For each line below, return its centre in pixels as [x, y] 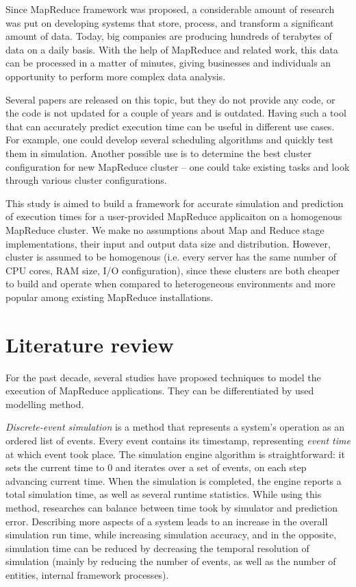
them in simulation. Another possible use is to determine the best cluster [159, 153]
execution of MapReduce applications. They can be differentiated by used [160, 391]
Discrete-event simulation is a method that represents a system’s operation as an [175, 427]
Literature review [90, 344]
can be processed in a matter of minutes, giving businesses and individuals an [168, 63]
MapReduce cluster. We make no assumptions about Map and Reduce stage [165, 229]
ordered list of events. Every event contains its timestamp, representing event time [178, 440]
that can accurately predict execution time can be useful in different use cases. [170, 126]
